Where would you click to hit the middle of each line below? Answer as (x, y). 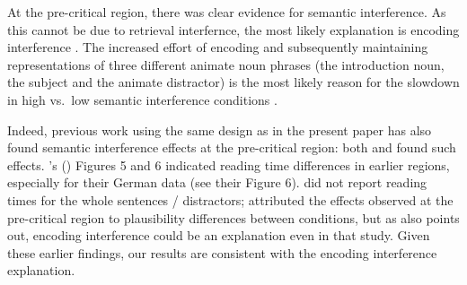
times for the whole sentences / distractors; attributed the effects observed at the (230, 199)
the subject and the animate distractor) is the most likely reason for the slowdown (233, 82)
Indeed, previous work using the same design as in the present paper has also (220, 130)
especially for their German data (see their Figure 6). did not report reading (217, 182)
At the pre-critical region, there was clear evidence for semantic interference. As (227, 12)
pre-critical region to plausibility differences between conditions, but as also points (233, 217)
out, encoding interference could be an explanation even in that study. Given (219, 235)
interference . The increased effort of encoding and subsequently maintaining (218, 47)
